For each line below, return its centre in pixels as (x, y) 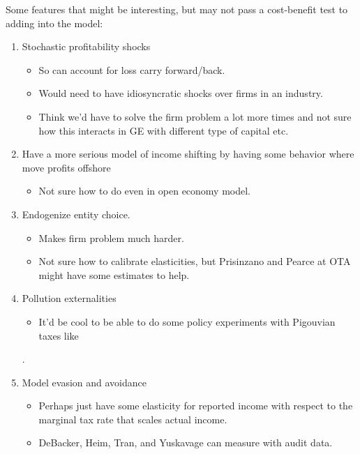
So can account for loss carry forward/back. (132, 69)
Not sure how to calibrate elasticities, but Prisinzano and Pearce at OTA (195, 261)
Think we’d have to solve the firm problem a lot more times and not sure (195, 116)
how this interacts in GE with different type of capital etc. (164, 130)
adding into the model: (54, 23)
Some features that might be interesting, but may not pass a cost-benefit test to (177, 9)
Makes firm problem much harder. (111, 237)
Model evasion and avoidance (84, 382)
